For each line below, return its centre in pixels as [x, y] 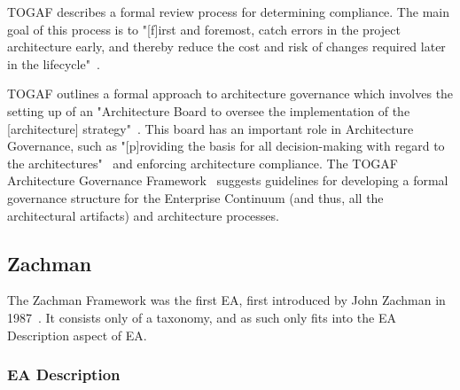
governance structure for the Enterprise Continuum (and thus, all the [195, 197]
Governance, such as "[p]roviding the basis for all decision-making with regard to [226, 146]
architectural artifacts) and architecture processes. [143, 215]
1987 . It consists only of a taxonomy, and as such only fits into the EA [202, 317]
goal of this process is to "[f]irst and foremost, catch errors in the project [204, 29]
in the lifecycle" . [54, 63]
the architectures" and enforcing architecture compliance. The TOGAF [203, 163]
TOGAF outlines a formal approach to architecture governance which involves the [230, 94]
